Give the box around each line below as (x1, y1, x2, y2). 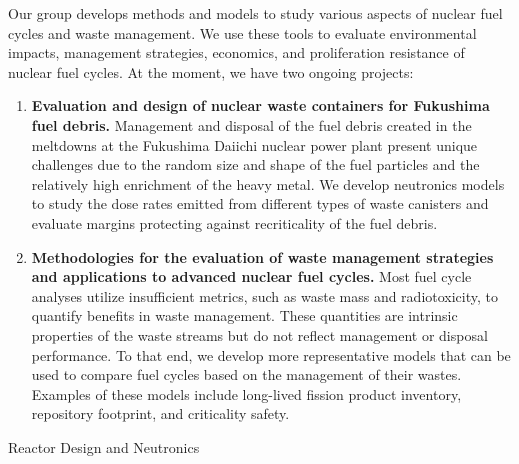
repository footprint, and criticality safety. (31, 403, 290, 424)
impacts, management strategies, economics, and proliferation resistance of (8, 42, 465, 63)
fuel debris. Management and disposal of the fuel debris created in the (31, 114, 472, 135)
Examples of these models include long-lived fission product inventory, (31, 383, 462, 404)
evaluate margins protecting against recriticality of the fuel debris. (31, 212, 438, 233)
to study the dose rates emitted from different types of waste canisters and (31, 193, 489, 214)
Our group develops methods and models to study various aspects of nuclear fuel (8, 3, 503, 23)
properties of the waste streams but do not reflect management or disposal (31, 324, 488, 345)
